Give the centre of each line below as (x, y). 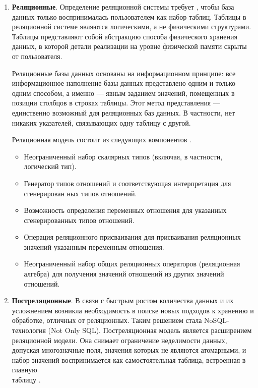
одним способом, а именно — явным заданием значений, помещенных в (123, 93)
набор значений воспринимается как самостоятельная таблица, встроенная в (129, 359)
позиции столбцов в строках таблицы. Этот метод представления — (116, 103)
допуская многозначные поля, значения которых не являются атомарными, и (129, 350)
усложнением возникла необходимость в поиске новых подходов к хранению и (133, 310)
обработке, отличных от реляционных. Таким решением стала (107, 320)
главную (24, 370)
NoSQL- (217, 320)
